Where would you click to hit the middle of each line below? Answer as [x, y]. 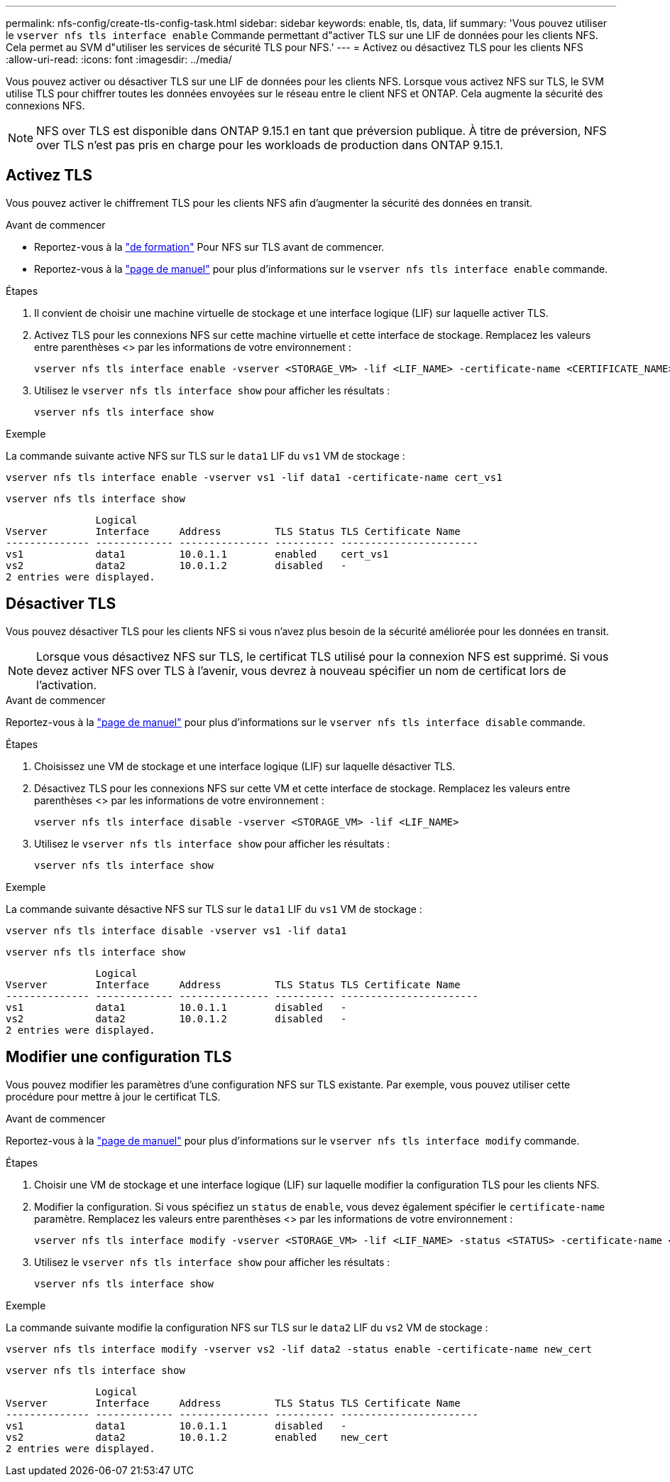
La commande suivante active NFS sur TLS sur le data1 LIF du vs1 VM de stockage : [205, 455]
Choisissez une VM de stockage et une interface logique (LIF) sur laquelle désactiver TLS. [245, 766]
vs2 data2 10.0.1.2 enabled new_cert [197, 1437]
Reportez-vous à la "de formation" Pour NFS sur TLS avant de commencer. [209, 247]
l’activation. [67, 685]
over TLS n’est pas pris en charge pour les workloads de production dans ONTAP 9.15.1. [270, 145]
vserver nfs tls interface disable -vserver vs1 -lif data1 [176, 930]
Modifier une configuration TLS [119, 1057]
